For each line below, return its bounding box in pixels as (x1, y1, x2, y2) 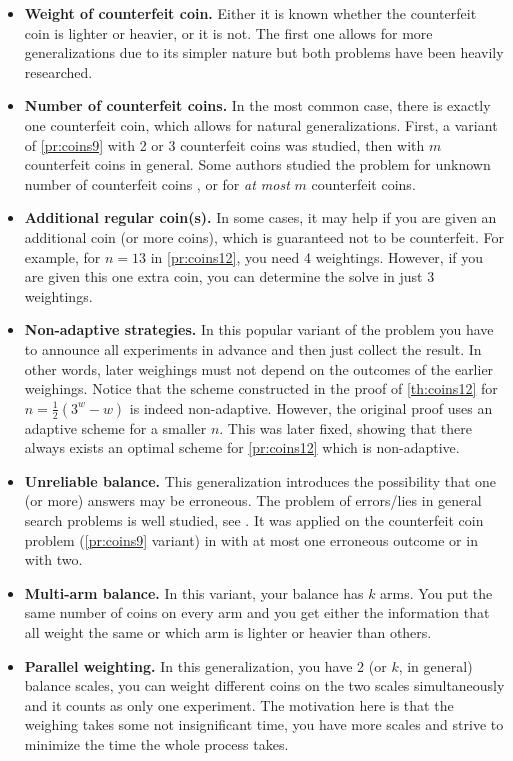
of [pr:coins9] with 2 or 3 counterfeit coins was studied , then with (24, 134, 425, 155)
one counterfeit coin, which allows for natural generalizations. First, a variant (24, 114, 498, 135)
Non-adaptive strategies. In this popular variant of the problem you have (24, 319, 494, 340)
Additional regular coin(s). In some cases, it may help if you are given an (24, 207, 497, 228)
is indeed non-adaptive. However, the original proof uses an (129, 397, 493, 418)
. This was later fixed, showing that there (219, 417, 472, 438)
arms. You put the (380, 582, 493, 603)
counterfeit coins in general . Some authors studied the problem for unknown (24, 154, 491, 175)
